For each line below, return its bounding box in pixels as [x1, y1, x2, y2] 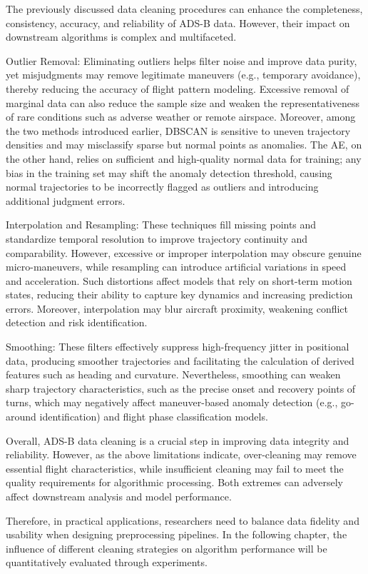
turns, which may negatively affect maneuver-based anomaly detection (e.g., [6, 395, 338, 410]
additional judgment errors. [6, 193, 126, 208]
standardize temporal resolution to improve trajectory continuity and [6, 231, 308, 246]
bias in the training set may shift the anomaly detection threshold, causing [6, 165, 332, 180]
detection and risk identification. [6, 315, 148, 330]
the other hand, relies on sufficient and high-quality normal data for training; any [6, 151, 362, 166]
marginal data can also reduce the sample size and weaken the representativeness [6, 95, 359, 110]
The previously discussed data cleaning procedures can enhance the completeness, [6, 1, 363, 16]
